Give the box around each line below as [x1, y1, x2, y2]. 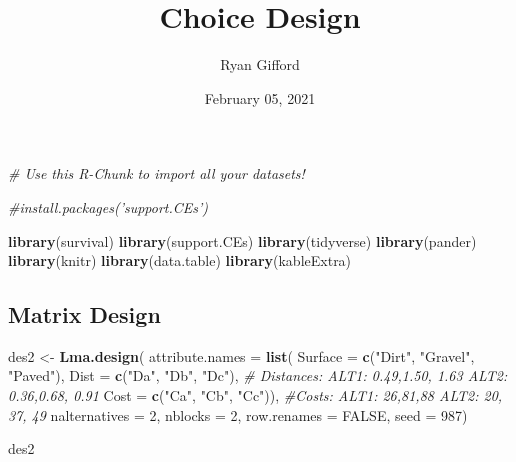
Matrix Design [8, 299, 161, 330]
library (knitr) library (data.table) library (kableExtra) [8, 250, 352, 271]
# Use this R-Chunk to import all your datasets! [8, 163, 305, 184]
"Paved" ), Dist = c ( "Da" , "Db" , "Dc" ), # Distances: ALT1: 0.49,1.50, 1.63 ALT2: [8, 365, 508, 386]
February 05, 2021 [204, 87, 316, 108]
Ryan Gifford [220, 54, 300, 75]
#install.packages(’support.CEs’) [8, 196, 209, 217]
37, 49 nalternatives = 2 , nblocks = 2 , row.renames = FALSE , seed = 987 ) [8, 404, 468, 425]
